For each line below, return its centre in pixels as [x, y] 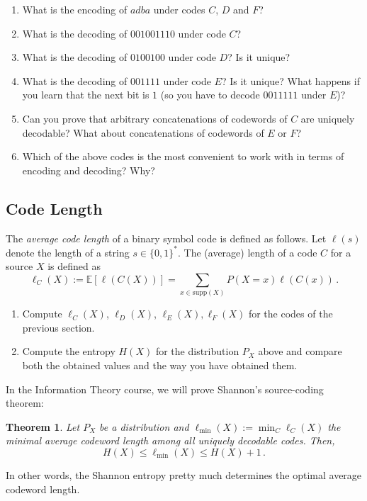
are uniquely [328, 118]
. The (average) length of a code [248, 252]
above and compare [300, 351]
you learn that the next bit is [86, 95]
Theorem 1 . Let [43, 426]
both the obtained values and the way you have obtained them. [160, 365]
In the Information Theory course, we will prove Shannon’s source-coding [165, 389]
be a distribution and [144, 426]
